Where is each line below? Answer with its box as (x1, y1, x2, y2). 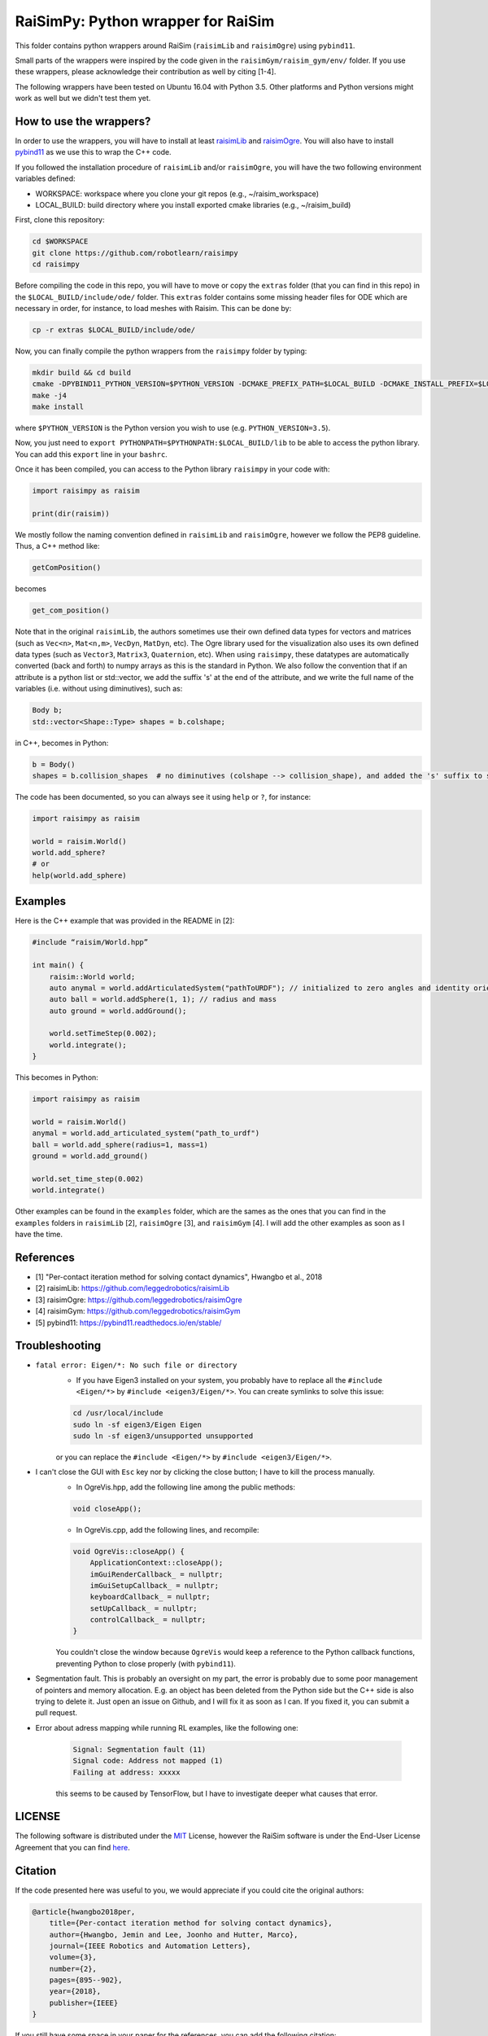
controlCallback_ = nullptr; (89, 1615, 207, 1625)
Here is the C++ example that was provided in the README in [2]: (15, 916, 235, 926)
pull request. (35, 1708, 77, 1718)
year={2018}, (49, 1987, 102, 1996)
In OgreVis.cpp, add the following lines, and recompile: (76, 1525, 259, 1534)
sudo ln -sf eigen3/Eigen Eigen (72, 1419, 203, 1429)
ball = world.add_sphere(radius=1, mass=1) (32, 1140, 209, 1149)
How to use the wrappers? (15, 114, 151, 128)
